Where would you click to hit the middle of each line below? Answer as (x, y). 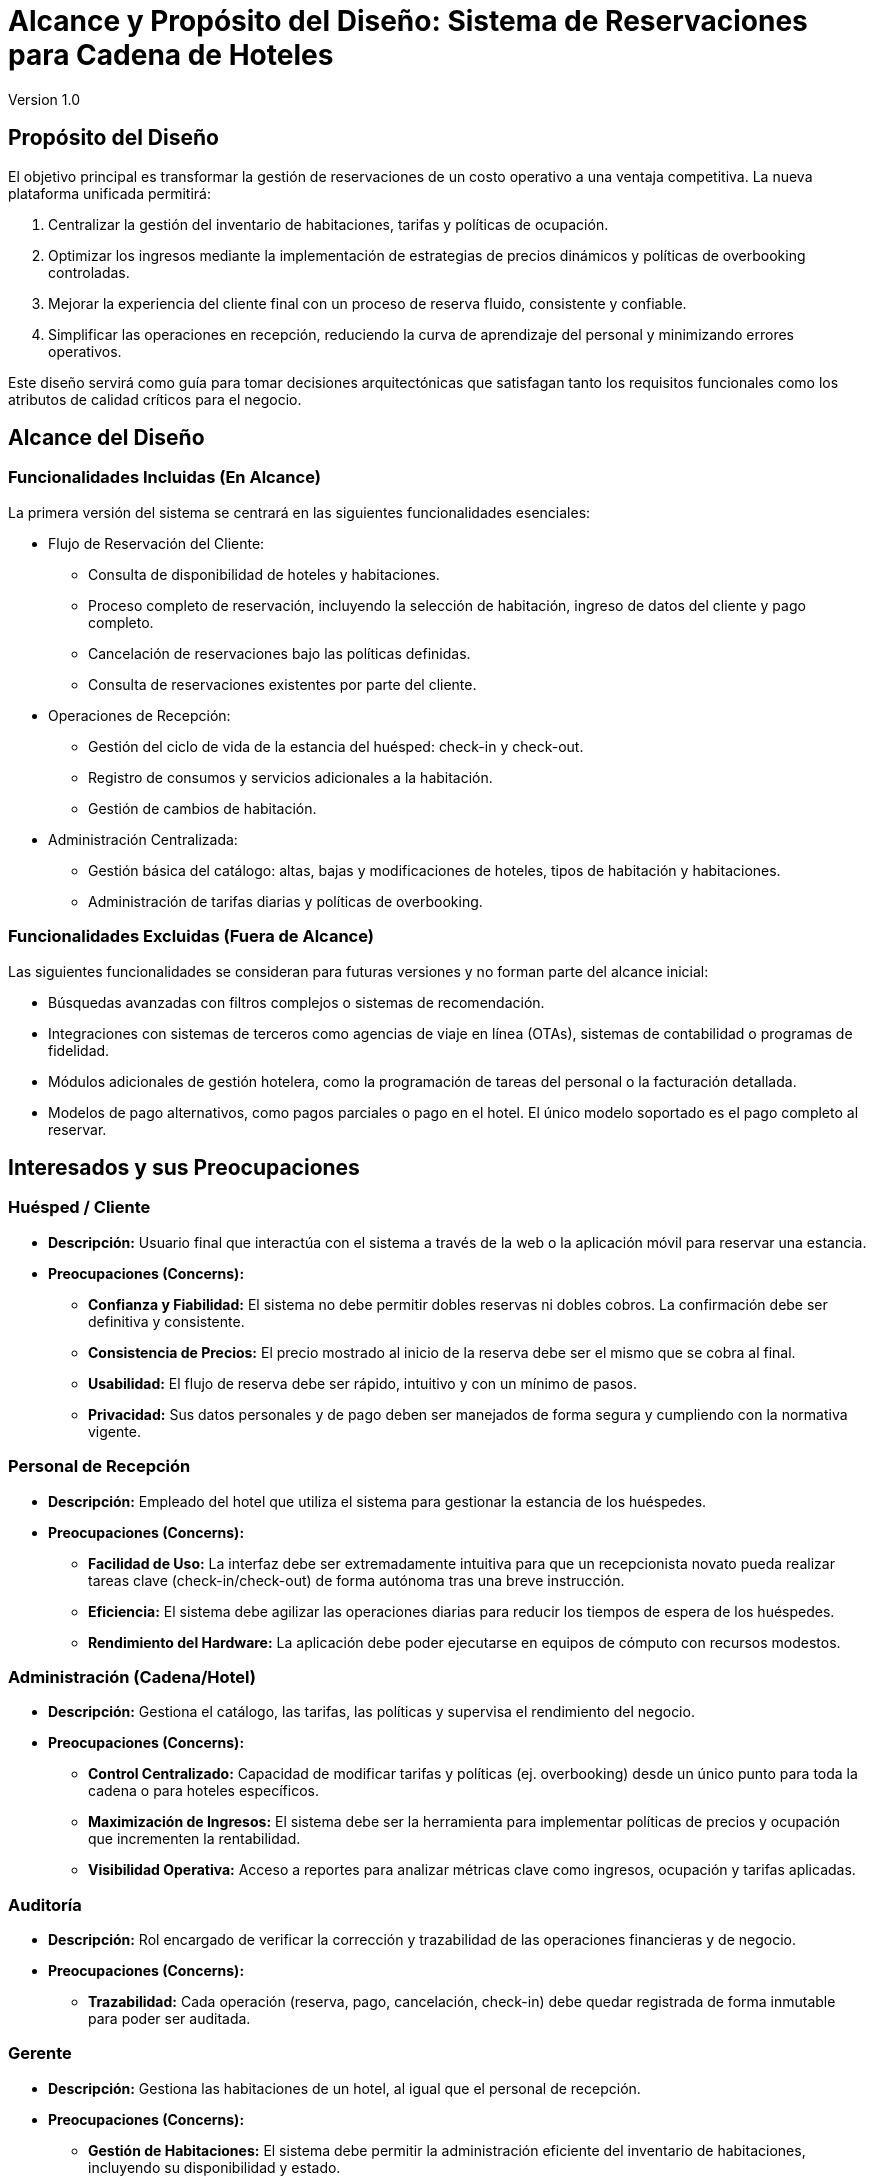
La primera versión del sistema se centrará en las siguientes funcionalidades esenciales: (299, 512)
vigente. (114, 1431)
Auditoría (45, 1904)
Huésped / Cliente (79, 1207)
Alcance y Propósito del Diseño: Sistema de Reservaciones (408, 21)
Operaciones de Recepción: (139, 715)
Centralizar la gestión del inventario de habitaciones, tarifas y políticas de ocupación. (328, 224)
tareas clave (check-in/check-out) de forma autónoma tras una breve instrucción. (356, 1580)
